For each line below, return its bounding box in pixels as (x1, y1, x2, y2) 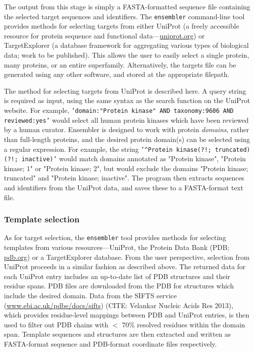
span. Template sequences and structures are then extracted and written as (4, 329, 231, 339)
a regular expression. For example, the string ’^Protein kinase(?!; (4, 143, 212, 154)
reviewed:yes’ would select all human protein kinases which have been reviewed (4, 114, 249, 125)
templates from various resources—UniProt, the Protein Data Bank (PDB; (4, 242, 229, 252)
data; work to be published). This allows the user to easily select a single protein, (4, 50, 250, 60)
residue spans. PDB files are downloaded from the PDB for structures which (4, 281, 234, 291)
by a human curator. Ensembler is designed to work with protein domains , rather (4, 124, 249, 135)
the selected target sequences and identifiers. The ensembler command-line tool (4, 11, 245, 21)
